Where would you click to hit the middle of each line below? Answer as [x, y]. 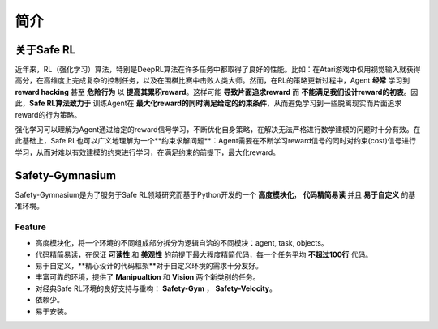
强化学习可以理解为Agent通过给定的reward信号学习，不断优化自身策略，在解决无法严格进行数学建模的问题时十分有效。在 [218, 130]
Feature [30, 227]
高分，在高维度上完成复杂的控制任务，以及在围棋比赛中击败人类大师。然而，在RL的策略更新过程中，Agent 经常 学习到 [213, 80]
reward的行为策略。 [48, 114]
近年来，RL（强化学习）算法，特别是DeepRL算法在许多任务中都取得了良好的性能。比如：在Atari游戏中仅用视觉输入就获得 [218, 70]
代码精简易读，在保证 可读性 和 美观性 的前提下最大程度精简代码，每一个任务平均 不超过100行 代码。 [204, 254]
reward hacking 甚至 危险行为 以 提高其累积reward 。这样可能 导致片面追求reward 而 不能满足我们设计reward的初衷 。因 [217, 92]
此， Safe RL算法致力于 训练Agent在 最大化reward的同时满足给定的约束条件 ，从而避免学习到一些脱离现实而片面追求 [208, 103]
